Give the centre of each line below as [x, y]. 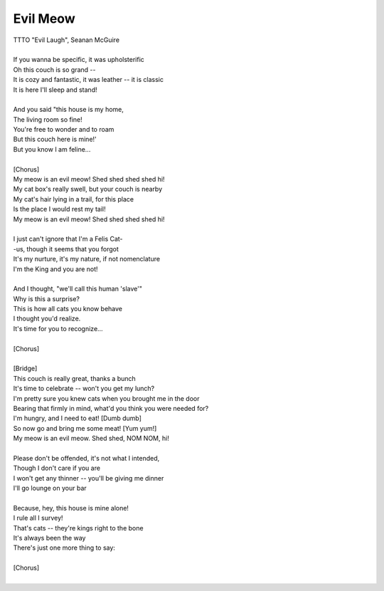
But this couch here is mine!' [55, 140]
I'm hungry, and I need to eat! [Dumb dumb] [78, 418]
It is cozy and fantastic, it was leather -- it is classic [88, 80]
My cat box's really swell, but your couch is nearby [88, 189]
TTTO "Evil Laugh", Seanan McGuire [66, 40]
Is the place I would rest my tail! [59, 209]
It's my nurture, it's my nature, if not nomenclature [86, 259]
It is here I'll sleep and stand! [55, 90]
